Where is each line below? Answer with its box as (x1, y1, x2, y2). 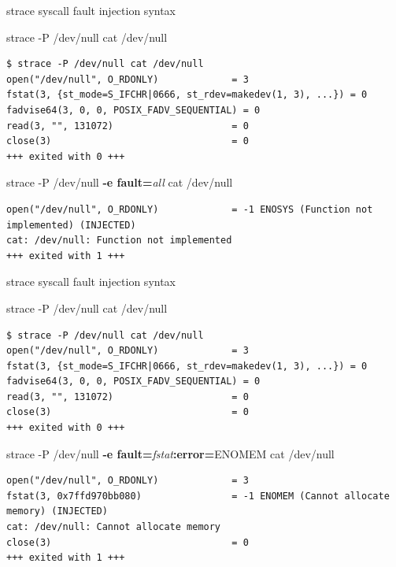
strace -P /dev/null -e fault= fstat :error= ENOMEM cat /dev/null (6, 445, 335, 461)
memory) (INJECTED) (6, 506, 108, 517)
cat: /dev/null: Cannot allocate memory (6, 521, 221, 533)
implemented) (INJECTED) (6, 219, 136, 231)
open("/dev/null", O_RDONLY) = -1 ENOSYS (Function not (6, 203, 373, 215)
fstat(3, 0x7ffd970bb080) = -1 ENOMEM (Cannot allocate (6, 490, 390, 502)
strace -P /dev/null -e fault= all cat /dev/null (6, 174, 233, 191)
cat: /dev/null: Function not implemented (6, 235, 232, 246)
